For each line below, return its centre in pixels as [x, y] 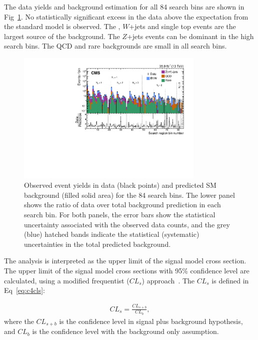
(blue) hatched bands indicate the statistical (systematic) [112, 234]
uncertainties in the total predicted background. [97, 244]
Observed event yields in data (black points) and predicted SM [120, 185]
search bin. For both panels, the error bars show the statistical [120, 215]
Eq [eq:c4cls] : [24, 290]
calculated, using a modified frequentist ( [67, 280]
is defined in [230, 280]
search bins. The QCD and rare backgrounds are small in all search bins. [115, 46]
